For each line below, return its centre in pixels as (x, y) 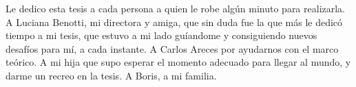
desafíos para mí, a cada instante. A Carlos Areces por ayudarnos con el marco (172, 48)
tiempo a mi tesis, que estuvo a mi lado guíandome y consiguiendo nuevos (161, 35)
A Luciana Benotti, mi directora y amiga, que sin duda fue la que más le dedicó (174, 22)
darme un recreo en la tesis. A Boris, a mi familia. (111, 75)
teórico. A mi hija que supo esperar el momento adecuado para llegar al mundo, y (178, 62)
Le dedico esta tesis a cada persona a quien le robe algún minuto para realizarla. (176, 8)
